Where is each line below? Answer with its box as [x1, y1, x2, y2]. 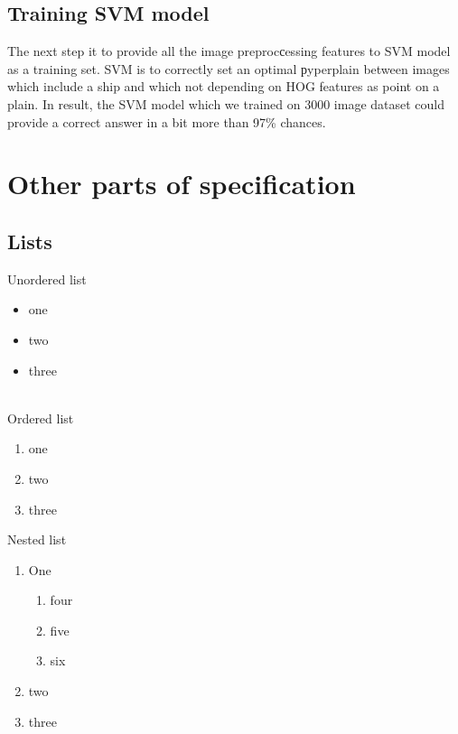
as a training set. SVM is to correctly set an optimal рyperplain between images [7, 59, 450, 78]
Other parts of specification [7, 165, 356, 202]
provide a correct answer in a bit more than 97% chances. [7, 112, 326, 131]
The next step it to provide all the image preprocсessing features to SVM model [7, 42, 451, 60]
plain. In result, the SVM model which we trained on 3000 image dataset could [7, 94, 445, 113]
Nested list [7, 530, 67, 549]
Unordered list [7, 269, 87, 288]
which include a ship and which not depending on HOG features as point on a [7, 77, 440, 96]
